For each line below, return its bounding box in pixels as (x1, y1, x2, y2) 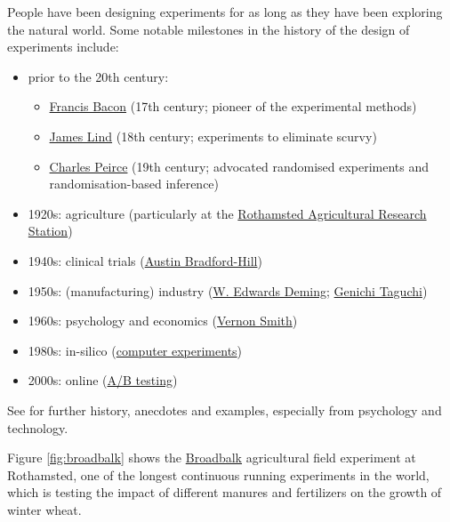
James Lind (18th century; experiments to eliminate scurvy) (49, 126, 377, 145)
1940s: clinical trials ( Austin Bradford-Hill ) (28, 251, 262, 269)
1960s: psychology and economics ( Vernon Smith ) (28, 311, 298, 330)
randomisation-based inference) (49, 174, 220, 193)
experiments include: (7, 37, 119, 56)
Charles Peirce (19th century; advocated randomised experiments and (49, 157, 430, 175)
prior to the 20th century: (28, 67, 169, 85)
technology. (7, 418, 68, 437)
